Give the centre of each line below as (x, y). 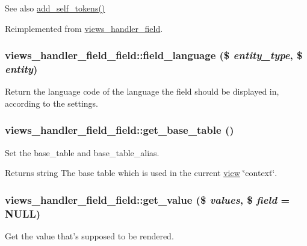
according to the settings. (51, 103)
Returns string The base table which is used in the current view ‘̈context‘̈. (141, 173)
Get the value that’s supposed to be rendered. (89, 236)
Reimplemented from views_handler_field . (84, 28)
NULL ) (23, 213)
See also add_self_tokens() (55, 8)
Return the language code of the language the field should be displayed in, (142, 91)
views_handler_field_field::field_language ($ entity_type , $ (154, 55)
